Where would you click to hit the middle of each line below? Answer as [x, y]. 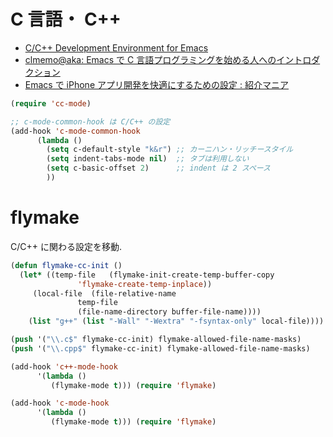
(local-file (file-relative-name [104, 293]
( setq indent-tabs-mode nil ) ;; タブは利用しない [148, 159]
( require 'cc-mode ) [51, 103]
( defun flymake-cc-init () [66, 265]
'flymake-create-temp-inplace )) [145, 284]
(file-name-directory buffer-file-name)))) [169, 312]
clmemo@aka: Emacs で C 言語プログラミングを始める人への [150, 59]
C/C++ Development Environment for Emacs [116, 47]
